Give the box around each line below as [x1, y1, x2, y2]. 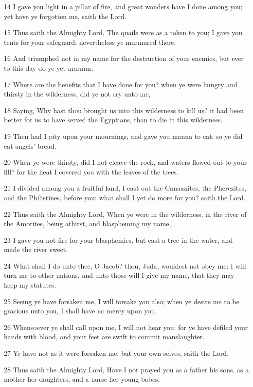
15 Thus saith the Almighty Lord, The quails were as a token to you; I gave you [4, 27, 243, 38]
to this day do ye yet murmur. [4, 62, 94, 73]
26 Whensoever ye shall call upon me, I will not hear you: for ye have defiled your [4, 322, 248, 332]
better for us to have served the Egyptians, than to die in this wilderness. [4, 115, 223, 125]
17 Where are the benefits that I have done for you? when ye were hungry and [4, 79, 237, 89]
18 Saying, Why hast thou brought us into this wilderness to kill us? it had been [4, 105, 244, 115]
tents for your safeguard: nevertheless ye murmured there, [4, 37, 176, 47]
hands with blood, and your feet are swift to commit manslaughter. [4, 331, 205, 342]
